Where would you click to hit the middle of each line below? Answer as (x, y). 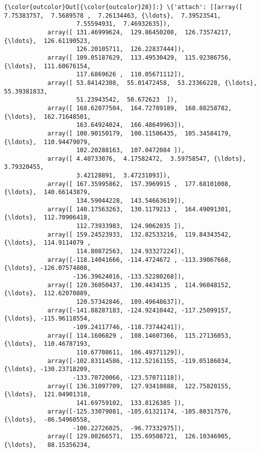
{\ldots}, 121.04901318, (47, 395)
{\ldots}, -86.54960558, (47, 420)
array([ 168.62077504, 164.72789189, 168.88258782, (140, 108)
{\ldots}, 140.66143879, (47, 192)
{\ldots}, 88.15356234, (47, 445)
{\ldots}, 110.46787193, (47, 344)
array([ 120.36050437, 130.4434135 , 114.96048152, (140, 285)
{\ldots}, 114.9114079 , (47, 243)
